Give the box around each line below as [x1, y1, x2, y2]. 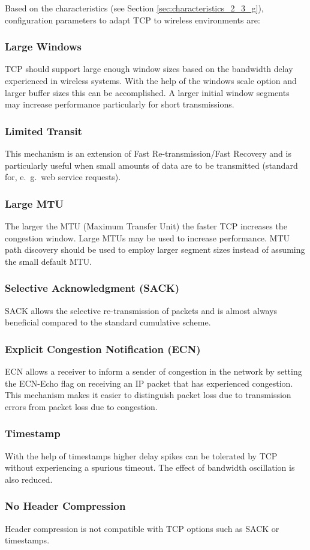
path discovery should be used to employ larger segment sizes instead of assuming [5, 243, 305, 256]
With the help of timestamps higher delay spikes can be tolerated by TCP [5, 449, 278, 462]
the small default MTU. [5, 255, 92, 267]
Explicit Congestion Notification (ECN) [5, 341, 201, 356]
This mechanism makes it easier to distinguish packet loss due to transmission [5, 388, 291, 401]
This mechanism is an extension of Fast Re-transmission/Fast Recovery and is [5, 147, 291, 159]
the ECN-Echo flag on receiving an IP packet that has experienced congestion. [5, 376, 293, 389]
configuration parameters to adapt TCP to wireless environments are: [5, 13, 260, 26]
